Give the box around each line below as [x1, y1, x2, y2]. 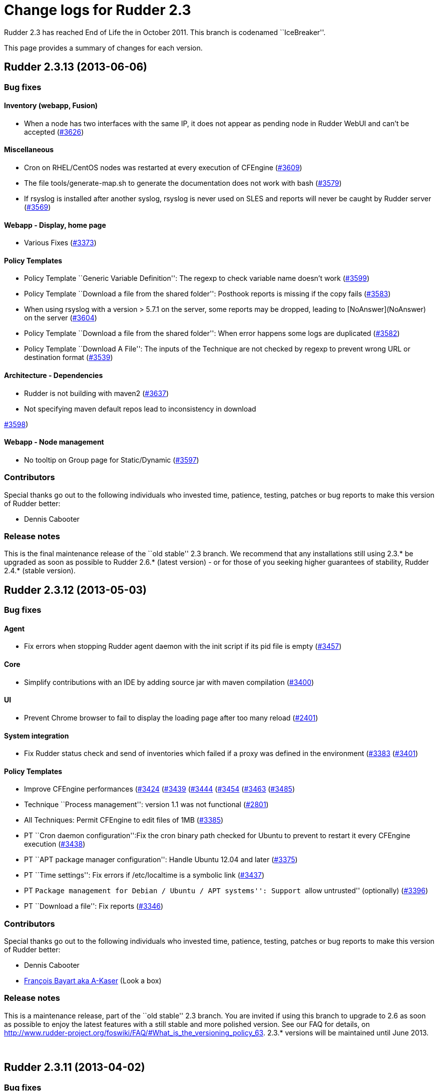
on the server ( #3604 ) [24, 313, 97, 322]
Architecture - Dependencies [4, 371, 103, 380]
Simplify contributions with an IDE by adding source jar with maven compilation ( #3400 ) [24, 677, 314, 686]
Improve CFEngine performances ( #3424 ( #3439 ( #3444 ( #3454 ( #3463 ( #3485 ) [24, 785, 295, 794]
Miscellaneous [4, 145, 54, 154]
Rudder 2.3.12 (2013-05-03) [4, 583, 147, 596]
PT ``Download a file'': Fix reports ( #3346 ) [24, 902, 164, 911]
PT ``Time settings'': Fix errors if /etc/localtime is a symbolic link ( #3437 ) [24, 871, 265, 880]
